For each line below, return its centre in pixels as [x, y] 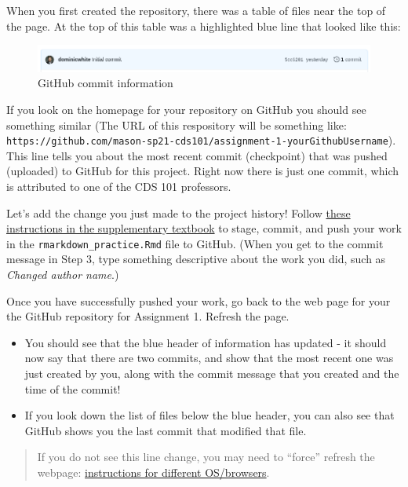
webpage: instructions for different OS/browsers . [153, 472]
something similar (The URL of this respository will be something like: [177, 124]
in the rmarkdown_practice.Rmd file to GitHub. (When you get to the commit [195, 243]
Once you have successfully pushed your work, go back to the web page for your [199, 300]
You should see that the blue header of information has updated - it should [206, 342]
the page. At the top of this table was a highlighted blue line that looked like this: [204, 26]
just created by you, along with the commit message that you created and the [212, 373]
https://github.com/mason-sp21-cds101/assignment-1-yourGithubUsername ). [201, 140]
